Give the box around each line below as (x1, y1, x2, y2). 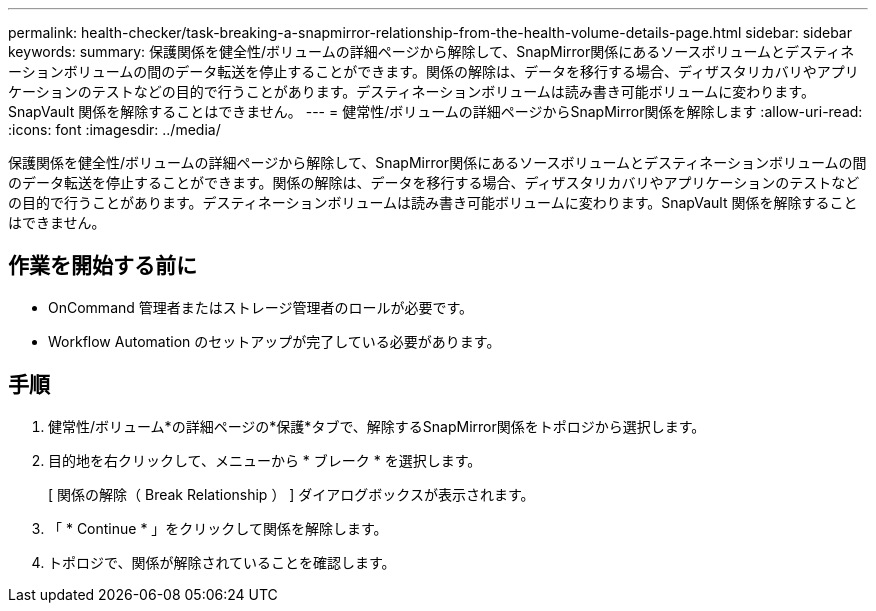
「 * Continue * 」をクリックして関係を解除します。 (48, 519, 388, 537)
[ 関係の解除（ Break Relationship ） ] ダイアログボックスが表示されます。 (48, 485, 535, 503)
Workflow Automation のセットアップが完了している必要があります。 (48, 332, 501, 350)
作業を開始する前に (8, 253, 197, 279)
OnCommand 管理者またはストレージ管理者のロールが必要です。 (48, 298, 474, 316)
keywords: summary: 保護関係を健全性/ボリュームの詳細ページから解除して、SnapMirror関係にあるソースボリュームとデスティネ (8, 43, 855, 60)
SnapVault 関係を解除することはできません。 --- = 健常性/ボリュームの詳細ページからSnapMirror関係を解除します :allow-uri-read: (8, 103, 863, 120)
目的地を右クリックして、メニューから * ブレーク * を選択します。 (48, 451, 482, 469)
